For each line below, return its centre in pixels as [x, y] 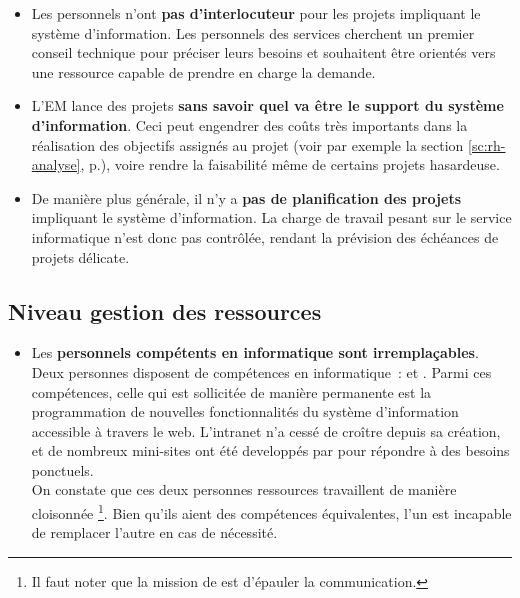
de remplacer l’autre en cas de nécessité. [154, 532]
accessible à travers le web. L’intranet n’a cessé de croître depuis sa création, [266, 430]
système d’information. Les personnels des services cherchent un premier [253, 32]
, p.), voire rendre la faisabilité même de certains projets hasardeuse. [290, 164]
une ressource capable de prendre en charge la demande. [203, 71]
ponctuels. [62, 469]
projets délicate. [80, 256]
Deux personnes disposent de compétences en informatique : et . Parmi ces [261, 371]
